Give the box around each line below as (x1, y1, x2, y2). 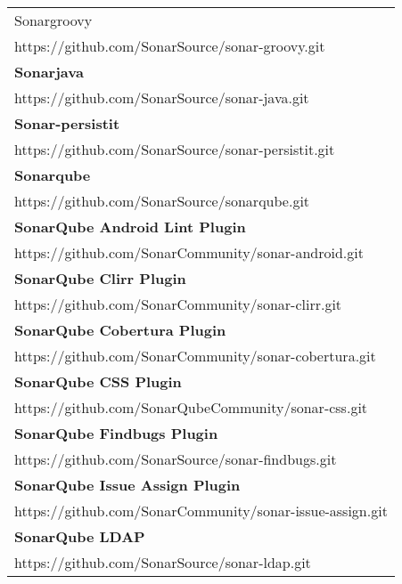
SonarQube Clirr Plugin (14, 268, 186, 288)
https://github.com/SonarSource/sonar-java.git (14, 87, 309, 108)
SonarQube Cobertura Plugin (14, 320, 226, 340)
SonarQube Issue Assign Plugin (14, 474, 241, 495)
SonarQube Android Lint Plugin (14, 216, 246, 237)
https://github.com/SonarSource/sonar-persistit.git (14, 139, 335, 159)
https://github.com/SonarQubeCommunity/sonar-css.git (14, 397, 368, 418)
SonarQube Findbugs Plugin (14, 423, 218, 443)
